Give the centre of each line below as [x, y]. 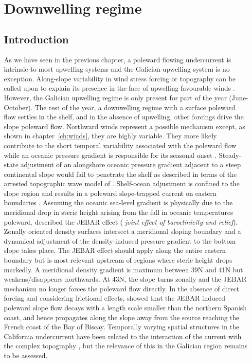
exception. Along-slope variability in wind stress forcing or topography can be [120, 78]
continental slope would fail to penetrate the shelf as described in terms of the [120, 174]
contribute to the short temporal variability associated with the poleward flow [120, 145]
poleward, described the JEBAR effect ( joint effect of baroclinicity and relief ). [121, 221]
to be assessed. [26, 355]
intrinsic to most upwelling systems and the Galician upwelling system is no [117, 69]
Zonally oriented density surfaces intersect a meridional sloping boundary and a [123, 231]
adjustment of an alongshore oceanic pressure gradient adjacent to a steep [131, 164]
